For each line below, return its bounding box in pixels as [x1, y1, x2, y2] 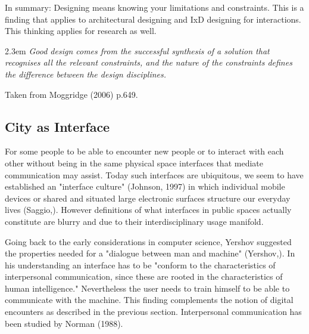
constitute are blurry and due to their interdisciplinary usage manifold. [5, 215, 264, 227]
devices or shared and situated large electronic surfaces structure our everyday [5, 191, 291, 204]
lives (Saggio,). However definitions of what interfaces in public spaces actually [5, 203, 292, 216]
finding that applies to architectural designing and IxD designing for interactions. [5, 13, 301, 25]
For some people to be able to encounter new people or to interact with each [5, 145, 284, 157]
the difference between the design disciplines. [5, 67, 167, 80]
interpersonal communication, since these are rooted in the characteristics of [5, 270, 283, 283]
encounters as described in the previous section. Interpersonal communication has [5, 305, 302, 318]
